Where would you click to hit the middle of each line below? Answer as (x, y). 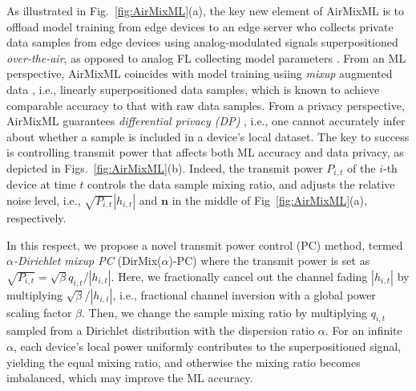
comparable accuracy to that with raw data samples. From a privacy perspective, (206, 105)
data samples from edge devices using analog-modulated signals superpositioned (202, 42)
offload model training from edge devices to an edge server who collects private (200, 26)
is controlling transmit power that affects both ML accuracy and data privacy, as (205, 152)
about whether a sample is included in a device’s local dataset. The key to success (208, 136)
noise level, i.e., (44, 200)
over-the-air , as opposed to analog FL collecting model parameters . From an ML (206, 57)
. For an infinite (363, 330)
